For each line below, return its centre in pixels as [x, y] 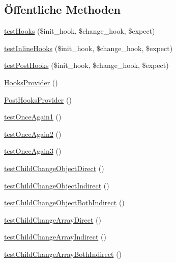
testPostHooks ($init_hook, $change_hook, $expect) [86, 65]
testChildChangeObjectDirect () [54, 168]
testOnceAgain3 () [33, 151]
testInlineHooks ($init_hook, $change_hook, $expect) [89, 48]
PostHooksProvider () [38, 99]
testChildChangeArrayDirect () [53, 219]
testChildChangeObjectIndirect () [57, 185]
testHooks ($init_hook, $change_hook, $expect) [80, 31]
